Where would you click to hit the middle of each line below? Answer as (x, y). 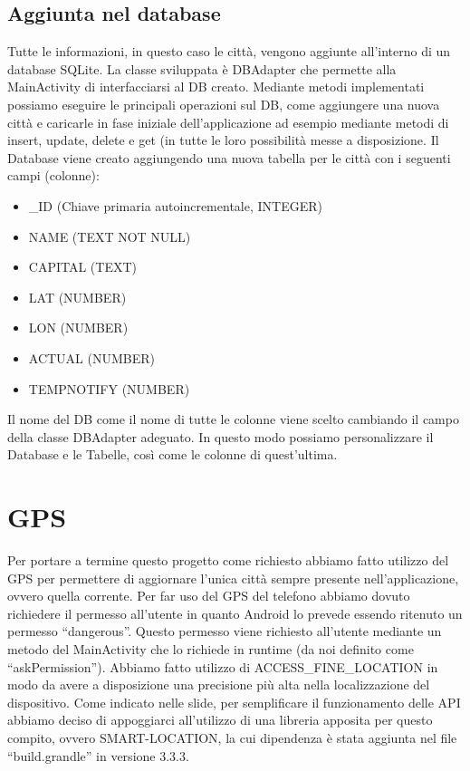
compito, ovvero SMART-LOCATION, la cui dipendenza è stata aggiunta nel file (232, 737)
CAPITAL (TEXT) (82, 267)
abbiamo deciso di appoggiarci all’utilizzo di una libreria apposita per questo (220, 720)
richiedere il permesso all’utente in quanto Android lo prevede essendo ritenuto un (235, 613)
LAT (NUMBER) (77, 297)
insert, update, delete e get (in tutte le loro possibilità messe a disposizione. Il (223, 140)
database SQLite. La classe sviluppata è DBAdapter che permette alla (202, 68)
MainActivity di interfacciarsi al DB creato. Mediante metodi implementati (216, 87)
